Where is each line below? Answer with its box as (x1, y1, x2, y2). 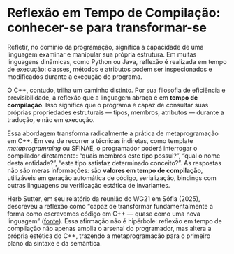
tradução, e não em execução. (7, 115, 95, 124)
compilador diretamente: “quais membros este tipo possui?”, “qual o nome (7, 151, 221, 160)
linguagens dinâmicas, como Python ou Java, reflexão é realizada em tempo (7, 57, 227, 66)
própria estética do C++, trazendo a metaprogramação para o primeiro (7, 232, 211, 240)
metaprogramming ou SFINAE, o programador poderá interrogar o (7, 144, 198, 152)
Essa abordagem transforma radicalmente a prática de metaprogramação (7, 129, 219, 137)
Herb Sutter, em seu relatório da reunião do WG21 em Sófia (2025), (7, 194, 200, 203)
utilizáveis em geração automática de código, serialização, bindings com (7, 173, 217, 182)
